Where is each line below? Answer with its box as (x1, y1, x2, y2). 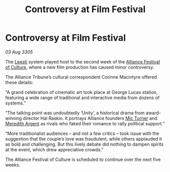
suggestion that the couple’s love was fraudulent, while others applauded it (5, 135, 162, 142)
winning (5, 115, 22, 121)
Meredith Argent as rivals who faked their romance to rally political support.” (5, 120, 165, 126)
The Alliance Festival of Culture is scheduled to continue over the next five (5, 156, 161, 162)
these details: (5, 79, 33, 85)
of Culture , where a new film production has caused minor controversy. (5, 64, 155, 70)
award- (146, 110, 161, 116)
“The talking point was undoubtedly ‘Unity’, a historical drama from (5, 110, 145, 116)
